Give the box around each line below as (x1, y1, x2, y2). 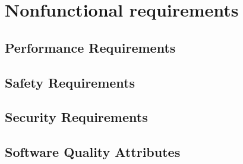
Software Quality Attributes (5, 143, 181, 161)
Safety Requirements (5, 73, 135, 91)
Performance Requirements (5, 38, 176, 56)
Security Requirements (5, 108, 148, 126)
